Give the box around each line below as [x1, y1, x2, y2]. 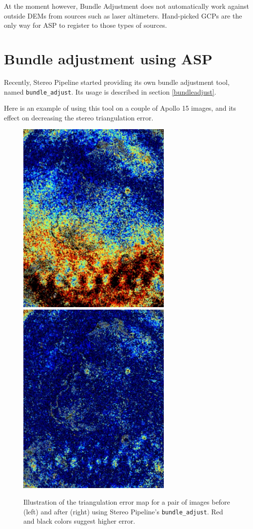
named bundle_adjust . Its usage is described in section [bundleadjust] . [4, 86, 216, 97]
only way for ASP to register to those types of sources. [4, 20, 167, 30]
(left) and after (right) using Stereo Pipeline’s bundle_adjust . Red [23, 506, 223, 516]
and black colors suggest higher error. [23, 516, 136, 526]
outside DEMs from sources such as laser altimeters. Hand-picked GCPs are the [4, 10, 242, 20]
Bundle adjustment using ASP [4, 48, 213, 68]
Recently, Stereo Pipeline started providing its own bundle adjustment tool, [4, 77, 230, 87]
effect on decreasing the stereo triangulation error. [4, 112, 154, 122]
